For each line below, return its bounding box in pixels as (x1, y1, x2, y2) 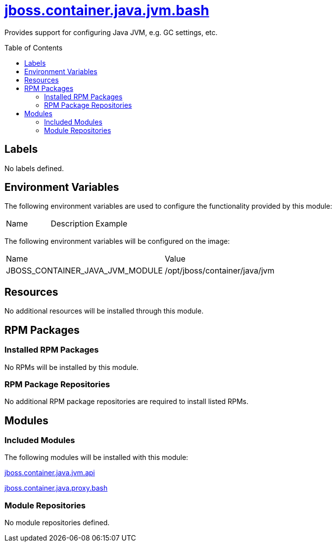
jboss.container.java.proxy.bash (4, 484, 108, 493)
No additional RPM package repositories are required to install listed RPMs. (4, 397, 249, 406)
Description (50, 219, 94, 229)
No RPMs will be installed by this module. (4, 363, 139, 371)
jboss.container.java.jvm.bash (4, 2, 209, 19)
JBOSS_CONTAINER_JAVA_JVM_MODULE (6, 266, 163, 276)
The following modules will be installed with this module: (4, 453, 189, 462)
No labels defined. (4, 164, 64, 173)
